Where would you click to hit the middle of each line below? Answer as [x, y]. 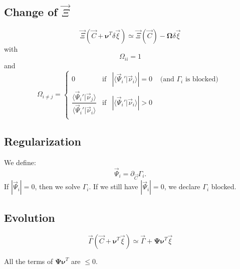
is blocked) [202, 80]
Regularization [43, 141]
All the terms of [29, 261]
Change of [31, 12]
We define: [20, 162]
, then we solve [58, 186]
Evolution [30, 217]
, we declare [182, 186]
